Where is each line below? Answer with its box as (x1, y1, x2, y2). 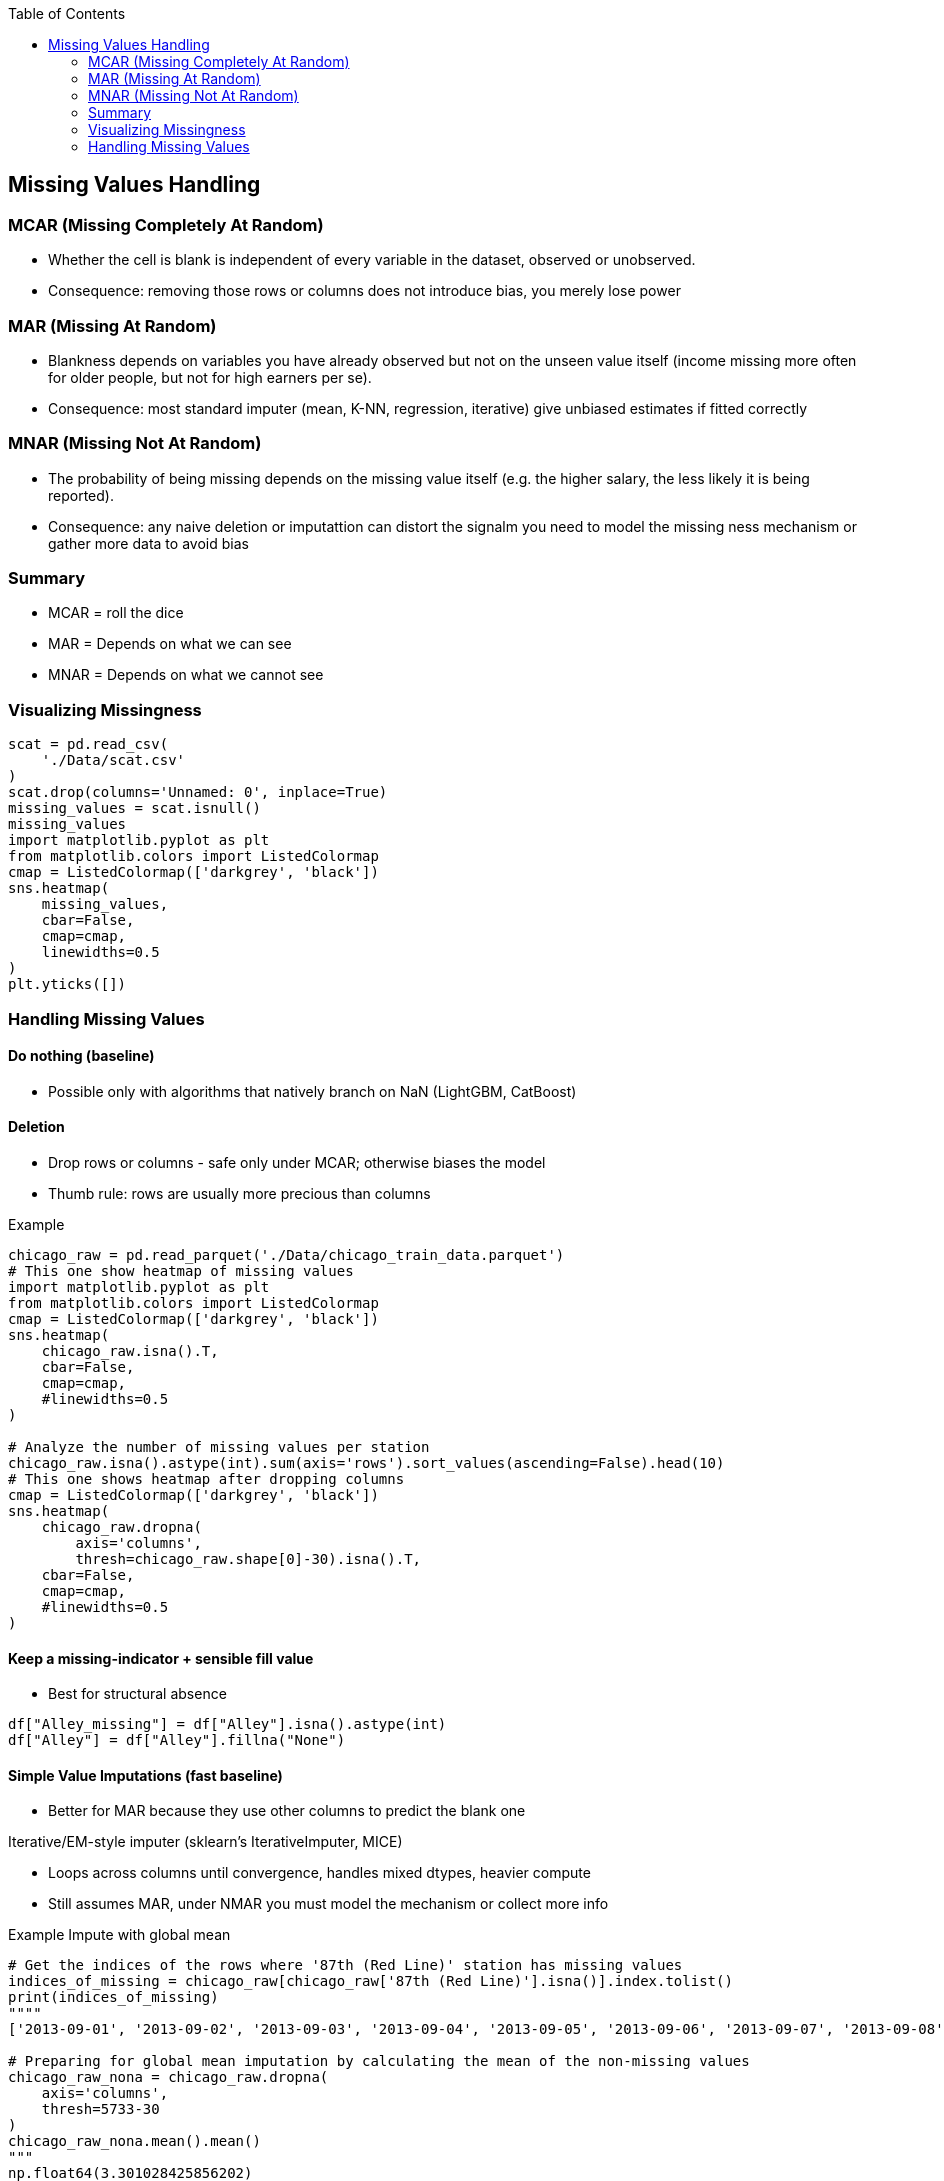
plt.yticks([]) (8, 976, 127, 993)
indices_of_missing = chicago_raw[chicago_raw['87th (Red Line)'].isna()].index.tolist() (8, 1973, 733, 1990)
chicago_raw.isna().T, (41, 1343, 219, 1360)
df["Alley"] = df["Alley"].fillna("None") (8, 1732, 346, 1749)
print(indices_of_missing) (8, 1989, 219, 2006)
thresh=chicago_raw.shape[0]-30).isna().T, (75, 1551, 422, 1568)
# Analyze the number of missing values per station (8, 1439, 430, 1456)
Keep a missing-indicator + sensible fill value (8, 1649, 314, 1667)
